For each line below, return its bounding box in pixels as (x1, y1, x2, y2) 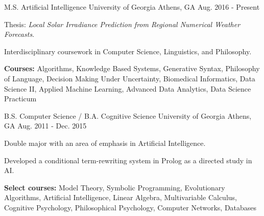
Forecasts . (4, 29, 35, 39)
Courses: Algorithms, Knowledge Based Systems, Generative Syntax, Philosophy (4, 63, 260, 74)
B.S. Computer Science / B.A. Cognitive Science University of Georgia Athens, (4, 110, 252, 121)
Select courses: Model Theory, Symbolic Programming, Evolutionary (4, 182, 225, 192)
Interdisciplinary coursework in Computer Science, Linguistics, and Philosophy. (4, 46, 252, 56)
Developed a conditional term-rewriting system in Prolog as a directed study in (4, 155, 252, 165)
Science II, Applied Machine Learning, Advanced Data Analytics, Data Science (4, 83, 251, 94)
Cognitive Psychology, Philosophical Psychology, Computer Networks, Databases (4, 202, 257, 212)
